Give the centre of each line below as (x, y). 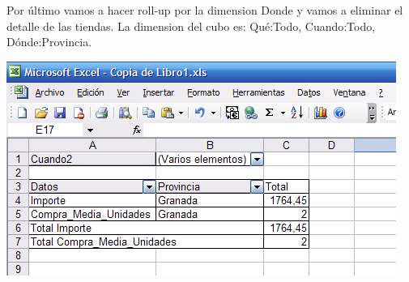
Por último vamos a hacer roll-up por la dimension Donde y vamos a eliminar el (205, 10)
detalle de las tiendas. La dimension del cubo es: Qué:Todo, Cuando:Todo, (191, 26)
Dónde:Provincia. (49, 42)
